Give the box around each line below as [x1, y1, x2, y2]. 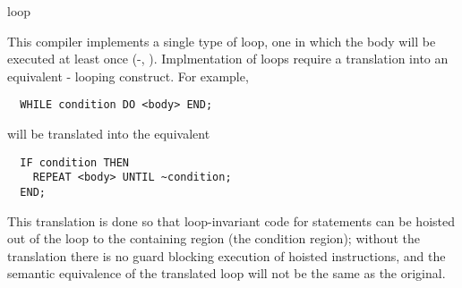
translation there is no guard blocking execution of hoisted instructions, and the [7, 246, 446, 265]
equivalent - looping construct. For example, [7, 66, 249, 85]
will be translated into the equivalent [7, 124, 210, 143]
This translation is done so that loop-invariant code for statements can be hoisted [7, 211, 455, 230]
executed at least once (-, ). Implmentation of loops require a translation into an [7, 49, 449, 68]
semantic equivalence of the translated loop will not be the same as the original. [7, 264, 446, 283]
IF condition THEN [20, 156, 130, 169]
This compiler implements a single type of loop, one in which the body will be [7, 31, 436, 50]
